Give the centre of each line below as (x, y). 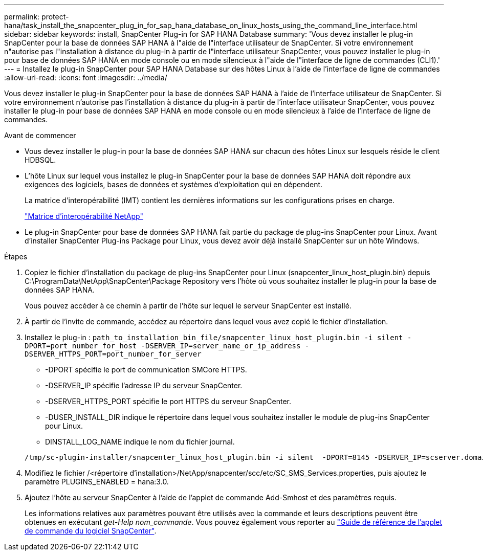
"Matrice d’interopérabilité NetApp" (84, 216)
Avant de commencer (40, 135)
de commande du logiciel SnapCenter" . (91, 531)
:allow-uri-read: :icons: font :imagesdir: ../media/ (86, 77)
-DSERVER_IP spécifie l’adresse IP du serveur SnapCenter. (144, 385)
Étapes (16, 257)
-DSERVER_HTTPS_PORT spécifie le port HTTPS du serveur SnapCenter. (168, 401)
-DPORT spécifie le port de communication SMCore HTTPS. (146, 370)
